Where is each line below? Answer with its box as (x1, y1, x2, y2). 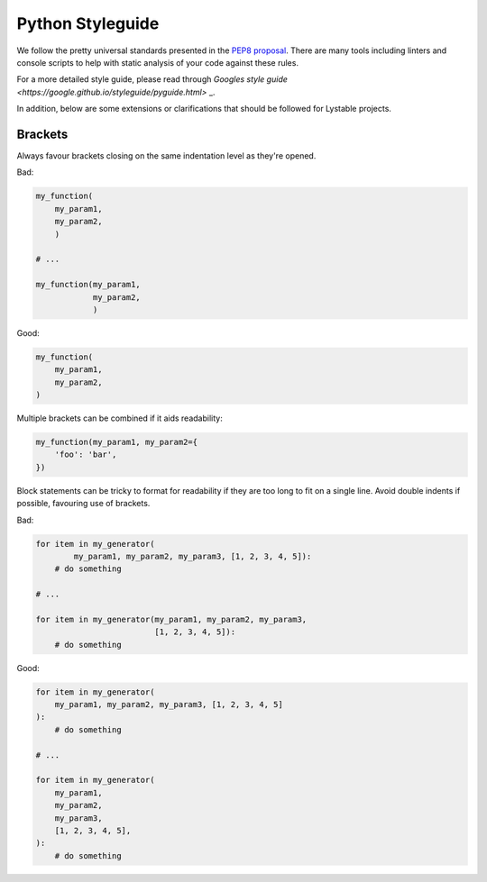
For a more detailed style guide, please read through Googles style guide (16, 74, 289, 85)
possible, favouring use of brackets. (16, 498, 151, 509)
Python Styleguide (16, 14, 160, 33)
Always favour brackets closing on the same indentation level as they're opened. (16, 150, 317, 161)
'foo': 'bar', (54, 450, 117, 459)
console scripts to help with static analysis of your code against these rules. (16, 57, 299, 68)
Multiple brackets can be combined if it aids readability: (16, 413, 223, 423)
